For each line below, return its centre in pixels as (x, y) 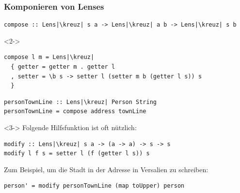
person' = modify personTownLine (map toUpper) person (94, 186)
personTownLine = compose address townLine (75, 111)
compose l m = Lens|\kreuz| (49, 57)
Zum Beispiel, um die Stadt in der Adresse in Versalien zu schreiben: (106, 169)
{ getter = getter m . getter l (63, 67)
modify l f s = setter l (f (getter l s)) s (77, 154)
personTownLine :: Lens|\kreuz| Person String (80, 102)
